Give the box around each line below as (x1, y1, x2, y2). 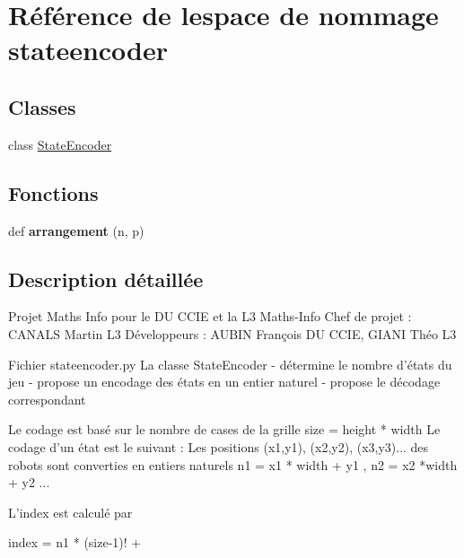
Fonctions (8, 179, 99, 206)
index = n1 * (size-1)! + (8, 533, 142, 552)
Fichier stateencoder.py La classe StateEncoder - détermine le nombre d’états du (8, 354, 452, 373)
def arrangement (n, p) (8, 221, 144, 240)
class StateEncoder (8, 135, 112, 153)
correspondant (8, 389, 86, 408)
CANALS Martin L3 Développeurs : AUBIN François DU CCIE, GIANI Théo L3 (8, 324, 457, 343)
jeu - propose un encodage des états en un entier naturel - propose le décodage (8, 372, 441, 391)
